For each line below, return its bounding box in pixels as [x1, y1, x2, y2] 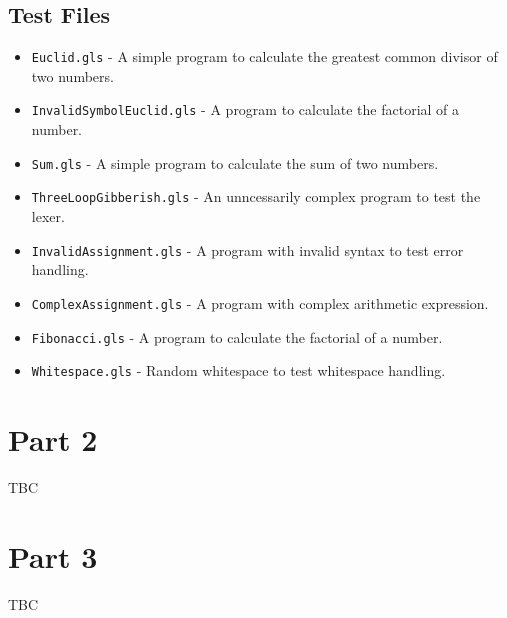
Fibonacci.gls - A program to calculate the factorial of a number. [31, 326, 443, 347]
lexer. [31, 206, 65, 227]
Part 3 [8, 535, 98, 576]
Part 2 [8, 419, 98, 460]
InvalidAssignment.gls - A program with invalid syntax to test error [31, 239, 464, 260]
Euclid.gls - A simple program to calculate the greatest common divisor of [31, 46, 498, 67]
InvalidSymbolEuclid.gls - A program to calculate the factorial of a [31, 99, 460, 120]
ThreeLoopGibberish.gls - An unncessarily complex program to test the [31, 186, 481, 207]
